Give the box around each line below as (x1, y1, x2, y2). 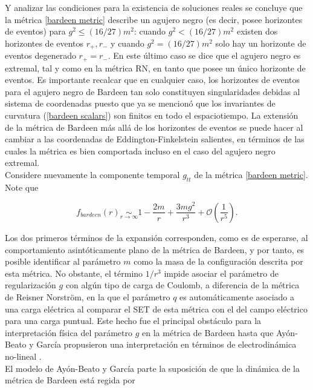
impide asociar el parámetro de (164, 266, 279, 279)
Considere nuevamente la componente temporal (5, 168, 180, 181)
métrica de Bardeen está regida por (5, 374, 135, 386)
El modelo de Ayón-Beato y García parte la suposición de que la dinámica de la (5, 362, 300, 374)
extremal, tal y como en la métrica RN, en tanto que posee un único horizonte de (5, 61, 306, 74)
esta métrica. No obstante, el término (5, 266, 143, 279)
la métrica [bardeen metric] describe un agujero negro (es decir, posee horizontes (5, 13, 303, 25)
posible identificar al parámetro (5, 255, 121, 268)
